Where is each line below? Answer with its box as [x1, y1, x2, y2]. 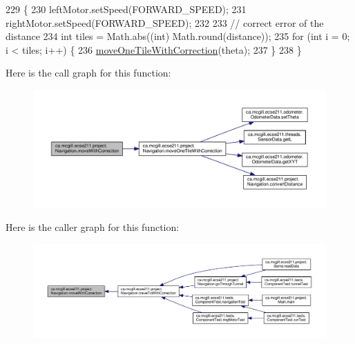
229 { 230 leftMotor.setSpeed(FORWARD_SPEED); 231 [6, 2, 247, 16]
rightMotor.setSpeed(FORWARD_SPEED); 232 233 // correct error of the [6, 15, 324, 30]
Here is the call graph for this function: [6, 65, 171, 80]
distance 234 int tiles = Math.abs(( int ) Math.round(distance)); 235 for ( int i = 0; [6, 29, 350, 43]
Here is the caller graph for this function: [6, 219, 180, 234]
